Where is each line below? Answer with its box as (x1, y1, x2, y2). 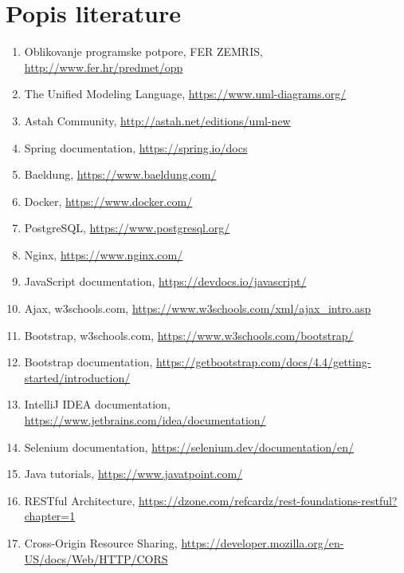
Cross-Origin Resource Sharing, (24, 535, 178, 551)
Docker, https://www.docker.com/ (24, 192, 193, 209)
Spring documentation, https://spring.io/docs (24, 139, 248, 156)
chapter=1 (24, 508, 76, 524)
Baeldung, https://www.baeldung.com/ (24, 166, 217, 183)
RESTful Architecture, (24, 492, 135, 508)
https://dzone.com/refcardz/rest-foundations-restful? (139, 492, 398, 508)
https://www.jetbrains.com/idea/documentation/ (24, 412, 266, 429)
